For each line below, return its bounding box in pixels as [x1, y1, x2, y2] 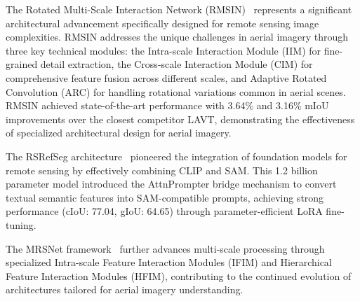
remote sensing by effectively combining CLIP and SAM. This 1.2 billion [6, 162, 318, 177]
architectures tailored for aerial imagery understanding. [6, 282, 244, 297]
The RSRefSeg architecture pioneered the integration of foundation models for [6, 148, 347, 163]
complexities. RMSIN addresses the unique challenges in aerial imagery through [6, 29, 349, 44]
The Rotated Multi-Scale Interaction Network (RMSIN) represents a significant [6, 2, 352, 16]
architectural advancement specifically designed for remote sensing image [6, 15, 319, 30]
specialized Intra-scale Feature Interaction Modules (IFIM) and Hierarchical [6, 255, 332, 269]
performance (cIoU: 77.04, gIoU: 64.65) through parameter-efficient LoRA [6, 204, 323, 218]
